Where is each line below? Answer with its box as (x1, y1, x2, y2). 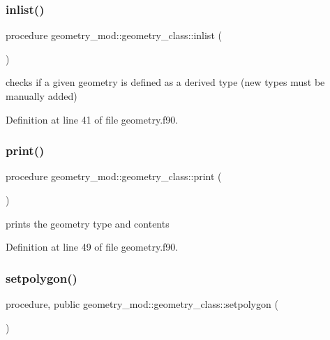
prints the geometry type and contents (6, 216, 170, 230)
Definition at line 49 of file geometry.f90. (6, 239, 179, 254)
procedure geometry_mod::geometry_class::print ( (6, 169, 222, 184)
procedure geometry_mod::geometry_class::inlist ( (6, 28, 222, 43)
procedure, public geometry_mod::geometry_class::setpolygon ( (6, 297, 278, 311)
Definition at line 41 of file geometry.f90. (6, 112, 179, 126)
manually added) (6, 89, 77, 103)
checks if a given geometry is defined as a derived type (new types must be (6, 75, 325, 89)
